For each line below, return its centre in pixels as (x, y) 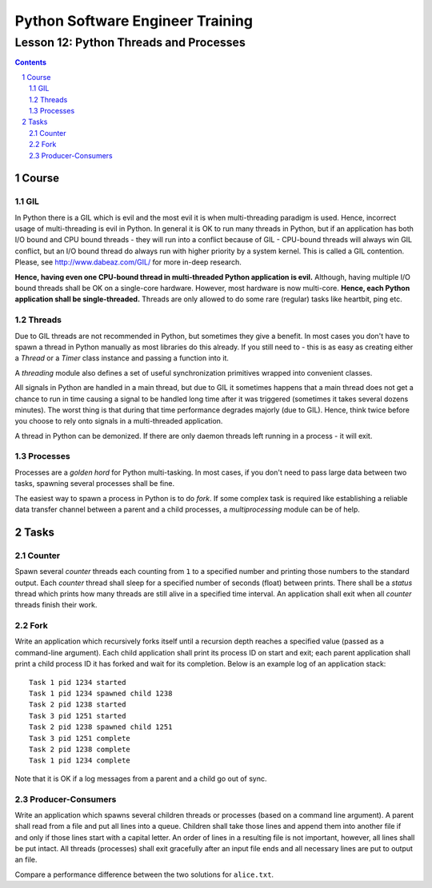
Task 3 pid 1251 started (78, 716)
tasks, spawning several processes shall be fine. (95, 484)
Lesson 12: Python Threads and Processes (130, 42)
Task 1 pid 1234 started (78, 682)
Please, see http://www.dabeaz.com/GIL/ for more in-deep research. (128, 262)
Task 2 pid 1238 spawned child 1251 (101, 727)
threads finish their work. (56, 605)
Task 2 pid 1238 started (78, 705)
